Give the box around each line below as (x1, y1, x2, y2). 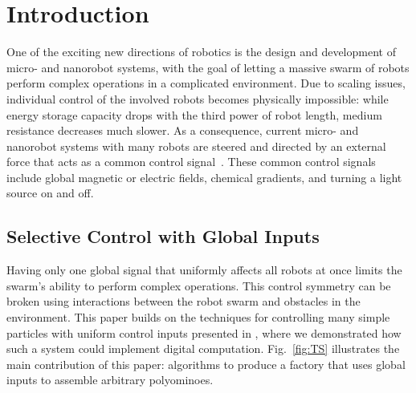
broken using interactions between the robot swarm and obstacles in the (6, 293, 361, 310)
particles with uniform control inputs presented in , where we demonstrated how (6, 324, 402, 341)
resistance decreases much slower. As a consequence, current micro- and (6, 122, 359, 139)
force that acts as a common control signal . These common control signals (6, 153, 376, 170)
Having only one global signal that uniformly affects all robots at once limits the (6, 261, 402, 278)
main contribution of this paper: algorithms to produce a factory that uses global (6, 355, 406, 372)
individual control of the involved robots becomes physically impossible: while (6, 90, 389, 107)
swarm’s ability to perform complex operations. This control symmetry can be (6, 277, 391, 294)
